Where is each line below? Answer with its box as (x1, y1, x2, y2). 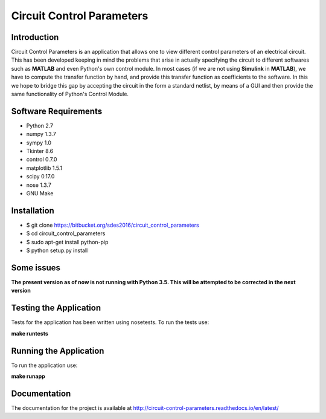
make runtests (11, 330, 48, 337)
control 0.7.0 (26, 156, 57, 163)
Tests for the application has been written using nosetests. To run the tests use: (11, 319, 209, 326)
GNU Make (26, 190, 54, 197)
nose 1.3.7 (26, 181, 51, 189)
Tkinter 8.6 (26, 148, 54, 155)
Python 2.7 (26, 122, 54, 129)
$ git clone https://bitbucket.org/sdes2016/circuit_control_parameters (26, 221, 199, 229)
